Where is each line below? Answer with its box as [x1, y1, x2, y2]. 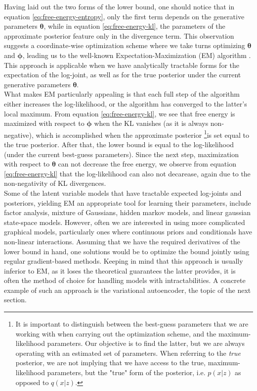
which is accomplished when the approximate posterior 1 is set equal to [36, 128, 249, 140]
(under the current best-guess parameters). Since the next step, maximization [4, 149, 239, 159]
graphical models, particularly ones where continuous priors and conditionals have [4, 226, 252, 237]
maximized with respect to [4, 118, 85, 128]
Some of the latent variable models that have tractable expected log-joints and [4, 187, 242, 198]
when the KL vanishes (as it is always [94, 118, 209, 128]
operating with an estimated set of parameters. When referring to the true [15, 347, 241, 358]
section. [4, 294, 27, 305]
